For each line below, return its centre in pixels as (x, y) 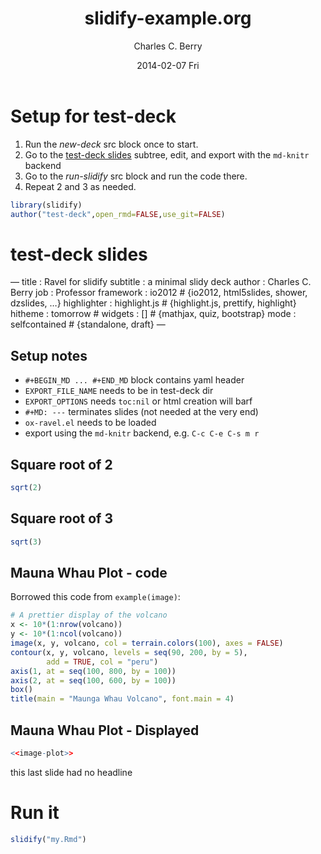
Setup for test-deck (93, 116)
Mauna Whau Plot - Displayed (105, 730)
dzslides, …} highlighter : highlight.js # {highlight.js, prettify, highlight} (153, 303)
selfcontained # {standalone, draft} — (88, 324)
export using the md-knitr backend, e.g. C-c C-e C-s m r (142, 433)
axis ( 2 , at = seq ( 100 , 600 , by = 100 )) (93, 680)
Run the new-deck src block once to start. (111, 144)
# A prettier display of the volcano (89, 615)
